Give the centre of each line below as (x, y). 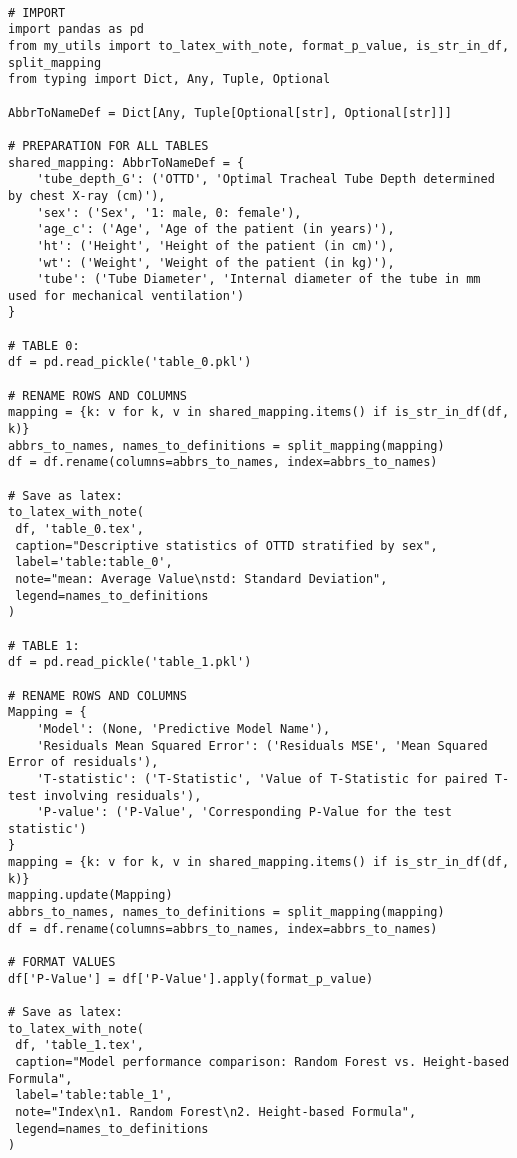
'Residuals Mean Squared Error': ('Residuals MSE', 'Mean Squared (262, 745)
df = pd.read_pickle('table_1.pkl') (130, 662)
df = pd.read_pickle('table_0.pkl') (130, 362)
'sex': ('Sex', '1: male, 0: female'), (169, 212)
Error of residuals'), (83, 762)
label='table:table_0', (94, 562)
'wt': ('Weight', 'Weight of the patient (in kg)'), (215, 262)
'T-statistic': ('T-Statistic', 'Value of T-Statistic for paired (262, 778)
